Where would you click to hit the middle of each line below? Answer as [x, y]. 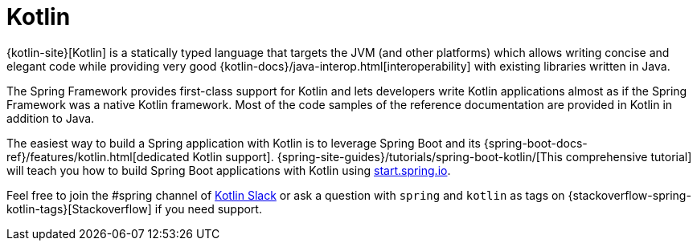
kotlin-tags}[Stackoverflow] [79, 209]
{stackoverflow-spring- [629, 195]
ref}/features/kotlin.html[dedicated [98, 156]
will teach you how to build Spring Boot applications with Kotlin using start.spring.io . [229, 170]
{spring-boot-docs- [535, 143]
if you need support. [208, 209]
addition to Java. [51, 118]
